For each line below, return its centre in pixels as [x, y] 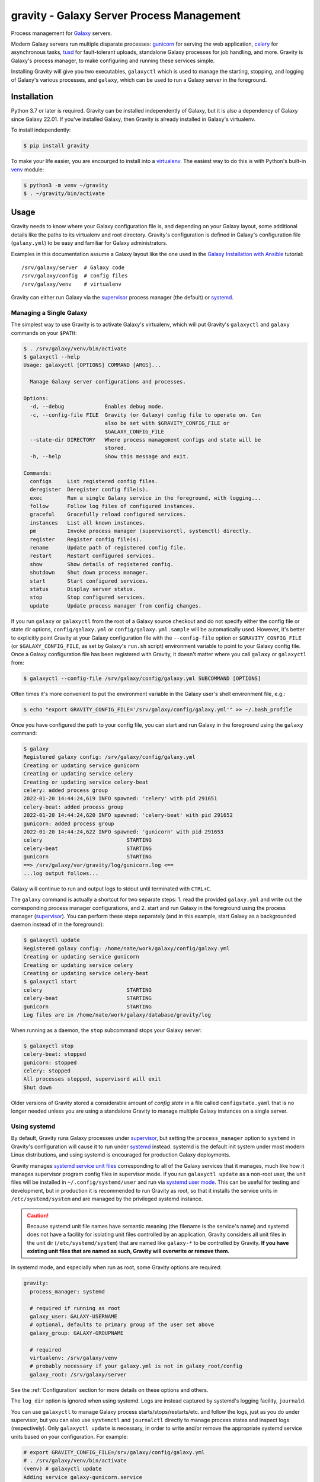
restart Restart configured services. [92, 556]
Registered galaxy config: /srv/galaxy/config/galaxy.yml [109, 757]
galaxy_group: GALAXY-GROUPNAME [77, 1333]
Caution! [38, 1215]
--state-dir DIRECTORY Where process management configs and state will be [145, 440]
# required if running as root [75, 1308]
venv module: [28, 170]
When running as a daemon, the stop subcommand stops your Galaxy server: [106, 1030]
